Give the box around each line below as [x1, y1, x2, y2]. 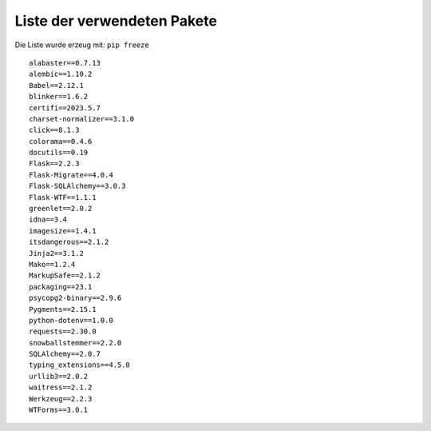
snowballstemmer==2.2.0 [29, 338, 122, 347]
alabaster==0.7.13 [29, 58, 101, 67]
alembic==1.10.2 [29, 70, 93, 79]
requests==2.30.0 [29, 327, 97, 336]
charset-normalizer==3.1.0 [29, 114, 135, 123]
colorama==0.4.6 [29, 137, 93, 146]
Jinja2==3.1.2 [29, 249, 84, 257]
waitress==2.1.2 [29, 383, 93, 392]
